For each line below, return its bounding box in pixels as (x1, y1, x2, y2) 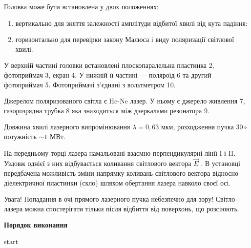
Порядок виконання (4, 220, 68, 230)
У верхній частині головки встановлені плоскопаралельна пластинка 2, (4, 60, 214, 70)
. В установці (201, 158, 240, 168)
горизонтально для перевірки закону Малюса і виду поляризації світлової (15, 34, 234, 44)
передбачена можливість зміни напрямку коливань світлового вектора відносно (4, 167, 239, 178)
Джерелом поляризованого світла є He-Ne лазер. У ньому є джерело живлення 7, (4, 96, 245, 106)
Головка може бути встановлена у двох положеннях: (4, 1, 159, 11)
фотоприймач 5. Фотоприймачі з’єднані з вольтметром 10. (4, 79, 176, 89)
